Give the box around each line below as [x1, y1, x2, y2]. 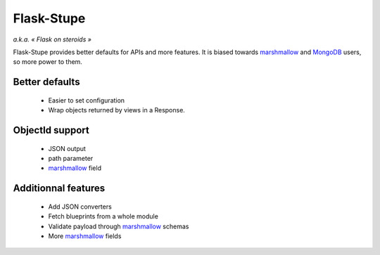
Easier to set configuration [48, 96, 125, 105]
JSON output [48, 144, 86, 152]
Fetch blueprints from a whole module [48, 212, 158, 221]
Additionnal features [13, 183, 106, 195]
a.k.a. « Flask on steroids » [13, 35, 91, 44]
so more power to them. [13, 58, 82, 66]
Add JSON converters [48, 202, 112, 211]
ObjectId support [13, 124, 89, 136]
